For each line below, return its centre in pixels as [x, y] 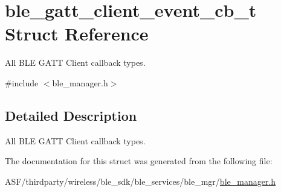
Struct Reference [77, 34]
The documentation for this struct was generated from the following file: [139, 161]
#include [22, 82]
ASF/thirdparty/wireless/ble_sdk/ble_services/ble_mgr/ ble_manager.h [140, 181]
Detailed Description [71, 115]
